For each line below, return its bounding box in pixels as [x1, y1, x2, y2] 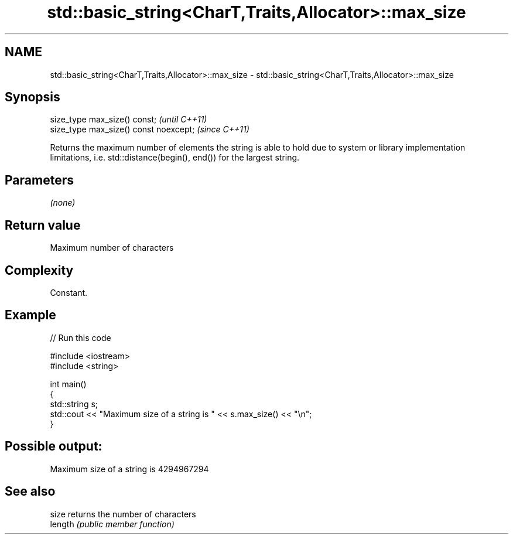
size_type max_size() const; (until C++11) [50, 114, 207, 125]
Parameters [5, 172, 74, 187]
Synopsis [5, 90, 60, 105]
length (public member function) [50, 518, 175, 529]
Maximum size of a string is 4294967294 [50, 463, 209, 474]
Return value [5, 217, 81, 233]
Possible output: [5, 439, 102, 454]
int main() [50, 378, 87, 389]
